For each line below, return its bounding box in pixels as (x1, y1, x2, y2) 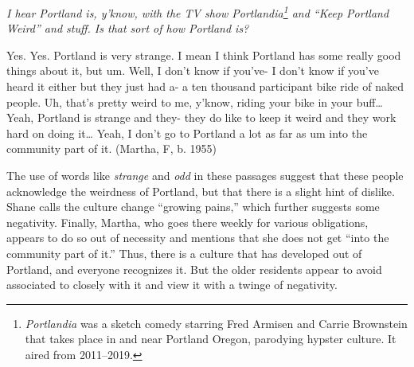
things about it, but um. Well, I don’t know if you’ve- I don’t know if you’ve (6, 62, 379, 79)
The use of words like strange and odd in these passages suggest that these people (6, 167, 404, 183)
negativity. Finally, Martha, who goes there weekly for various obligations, (6, 213, 369, 230)
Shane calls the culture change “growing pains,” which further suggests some (6, 198, 380, 215)
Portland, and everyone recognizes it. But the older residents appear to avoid (6, 260, 382, 277)
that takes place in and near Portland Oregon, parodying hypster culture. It (25, 330, 396, 347)
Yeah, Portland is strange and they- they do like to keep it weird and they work (6, 109, 396, 126)
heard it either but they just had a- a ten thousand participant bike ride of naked (6, 78, 404, 95)
